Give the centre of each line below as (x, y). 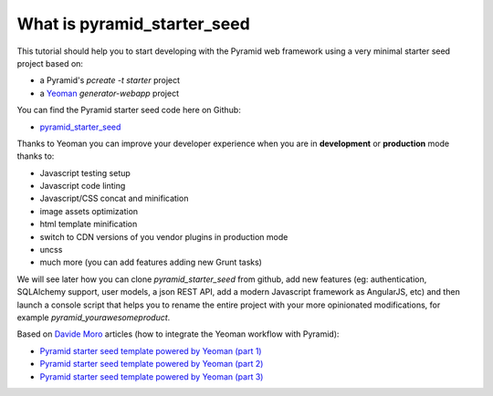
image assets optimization (89, 211)
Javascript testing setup (85, 172)
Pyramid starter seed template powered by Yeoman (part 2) (152, 364)
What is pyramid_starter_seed (133, 24)
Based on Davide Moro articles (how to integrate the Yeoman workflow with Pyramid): (178, 334)
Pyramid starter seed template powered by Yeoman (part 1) (151, 350)
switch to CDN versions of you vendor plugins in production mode (164, 236)
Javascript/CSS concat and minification (114, 198)
